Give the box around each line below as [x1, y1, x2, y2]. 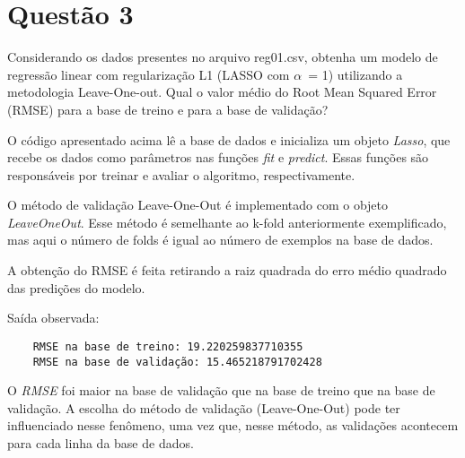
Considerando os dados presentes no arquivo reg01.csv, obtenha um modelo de [7, 48, 438, 66]
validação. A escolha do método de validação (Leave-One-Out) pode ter [7, 398, 400, 417]
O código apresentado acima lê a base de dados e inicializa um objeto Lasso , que [7, 130, 451, 149]
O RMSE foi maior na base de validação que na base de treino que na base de [7, 381, 435, 400]
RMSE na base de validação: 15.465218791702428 [32, 355, 322, 368]
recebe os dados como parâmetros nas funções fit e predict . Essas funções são [7, 148, 429, 167]
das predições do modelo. [7, 278, 145, 297]
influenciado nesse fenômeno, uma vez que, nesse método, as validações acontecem [7, 416, 459, 435]
